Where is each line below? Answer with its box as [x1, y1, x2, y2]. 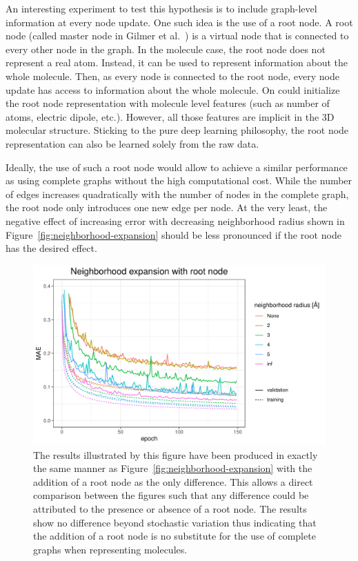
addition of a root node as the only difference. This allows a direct [33, 474, 313, 489]
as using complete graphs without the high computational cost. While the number [6, 173, 352, 188]
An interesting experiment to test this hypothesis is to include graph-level [6, 1, 317, 15]
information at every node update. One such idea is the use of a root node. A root [6, 14, 353, 29]
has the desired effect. [6, 241, 97, 255]
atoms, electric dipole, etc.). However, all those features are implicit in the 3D [6, 109, 335, 124]
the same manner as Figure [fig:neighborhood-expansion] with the [33, 461, 312, 475]
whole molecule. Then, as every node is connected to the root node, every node [6, 68, 340, 83]
